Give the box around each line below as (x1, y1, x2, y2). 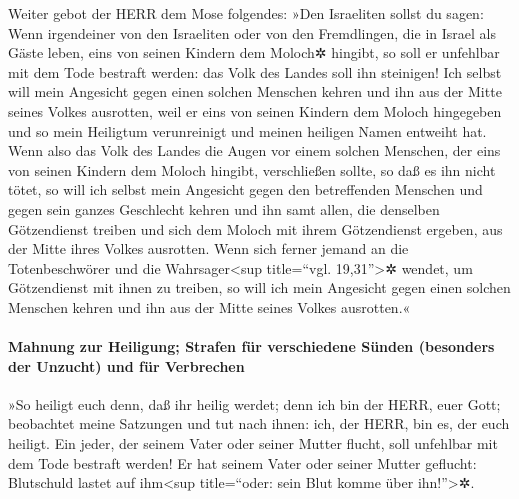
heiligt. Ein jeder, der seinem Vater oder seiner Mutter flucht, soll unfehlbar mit (8, 433, 498, 454)
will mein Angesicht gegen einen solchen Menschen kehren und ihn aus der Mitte (8, 81, 502, 102)
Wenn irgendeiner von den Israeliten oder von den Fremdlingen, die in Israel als (8, 22, 496, 43)
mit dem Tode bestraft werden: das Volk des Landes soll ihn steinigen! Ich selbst (8, 61, 502, 82)
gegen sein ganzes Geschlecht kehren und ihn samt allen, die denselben (8, 198, 440, 219)
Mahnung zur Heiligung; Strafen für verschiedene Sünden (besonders (8, 336, 495, 357)
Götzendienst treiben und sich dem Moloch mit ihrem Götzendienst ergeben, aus (8, 218, 503, 239)
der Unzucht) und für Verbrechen (8, 355, 245, 376)
